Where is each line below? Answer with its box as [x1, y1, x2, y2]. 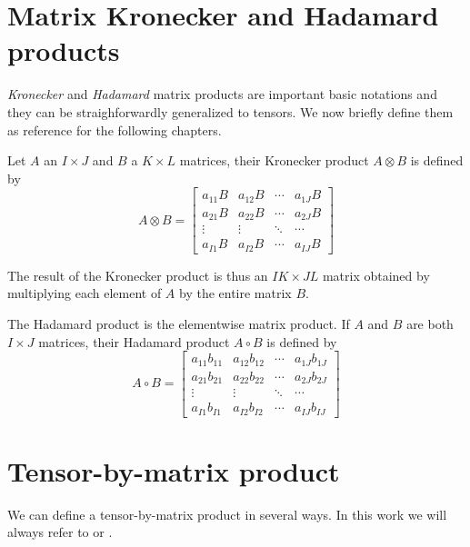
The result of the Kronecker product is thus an [7, 265, 268, 284]
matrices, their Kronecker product [179, 151, 369, 170]
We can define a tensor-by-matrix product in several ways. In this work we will [7, 504, 447, 523]
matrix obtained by [322, 265, 430, 284]
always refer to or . [7, 522, 113, 542]
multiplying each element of [7, 283, 162, 303]
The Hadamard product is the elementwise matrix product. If [7, 313, 350, 333]
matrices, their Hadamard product [38, 332, 230, 351]
